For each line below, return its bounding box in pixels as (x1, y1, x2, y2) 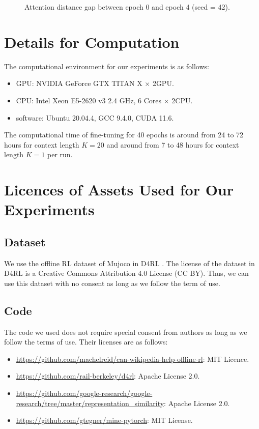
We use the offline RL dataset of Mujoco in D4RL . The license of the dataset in (4, 258, 255, 268)
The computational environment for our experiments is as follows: (4, 61, 209, 71)
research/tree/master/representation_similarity (16, 397, 164, 408)
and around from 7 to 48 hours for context (106, 139, 239, 150)
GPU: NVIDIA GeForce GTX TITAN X (16, 78, 142, 89)
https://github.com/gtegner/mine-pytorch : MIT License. (16, 415, 193, 425)
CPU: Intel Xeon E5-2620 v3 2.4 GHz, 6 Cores (16, 95, 162, 105)
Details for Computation (4, 31, 180, 52)
